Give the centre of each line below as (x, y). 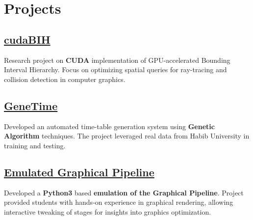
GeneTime (31, 105)
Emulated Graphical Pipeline (79, 172)
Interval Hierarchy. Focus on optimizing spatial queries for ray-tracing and (115, 69)
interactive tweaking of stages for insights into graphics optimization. (108, 211)
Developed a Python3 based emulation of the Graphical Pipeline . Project (124, 192)
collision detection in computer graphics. (65, 79)
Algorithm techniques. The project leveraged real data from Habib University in (127, 136)
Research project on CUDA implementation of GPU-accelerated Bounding (117, 60)
